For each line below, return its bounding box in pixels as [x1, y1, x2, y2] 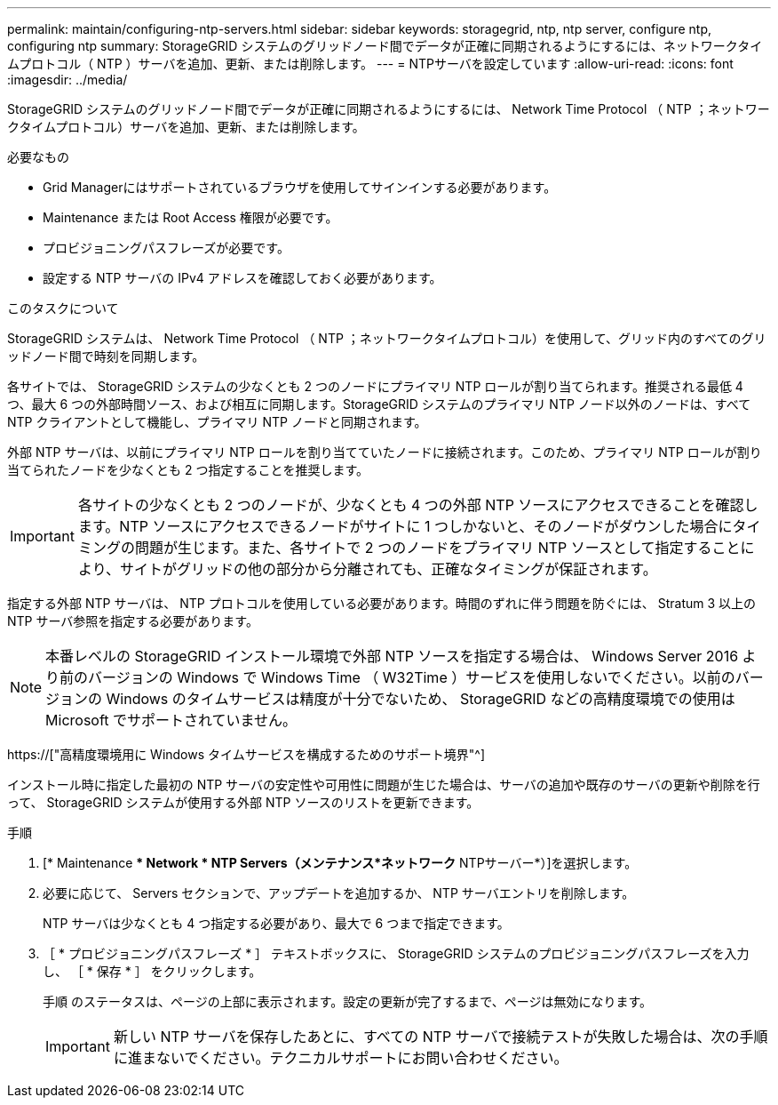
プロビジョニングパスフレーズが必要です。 [43, 240, 290, 255]
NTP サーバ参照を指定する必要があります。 [7, 613, 258, 629]
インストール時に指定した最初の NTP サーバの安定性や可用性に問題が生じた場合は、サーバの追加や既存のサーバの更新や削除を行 [7, 777, 760, 792]
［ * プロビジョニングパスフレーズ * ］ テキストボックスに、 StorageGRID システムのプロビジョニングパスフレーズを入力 [43, 946, 750, 961]
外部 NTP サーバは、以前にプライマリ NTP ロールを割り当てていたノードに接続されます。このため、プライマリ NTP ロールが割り [7, 444, 762, 460]
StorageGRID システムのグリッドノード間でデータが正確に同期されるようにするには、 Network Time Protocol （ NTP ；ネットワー [7, 101, 770, 116]
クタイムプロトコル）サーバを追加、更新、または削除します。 [7, 119, 365, 134]
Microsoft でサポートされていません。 [45, 711, 298, 729]
